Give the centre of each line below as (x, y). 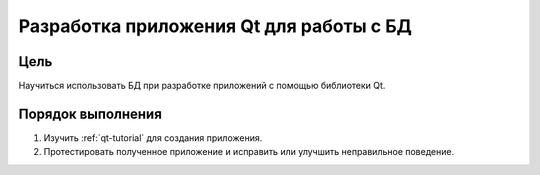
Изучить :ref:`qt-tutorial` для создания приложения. (153, 137)
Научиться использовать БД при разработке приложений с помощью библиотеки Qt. (202, 86)
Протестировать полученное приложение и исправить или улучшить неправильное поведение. (249, 152)
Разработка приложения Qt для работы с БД (215, 26)
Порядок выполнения (90, 113)
